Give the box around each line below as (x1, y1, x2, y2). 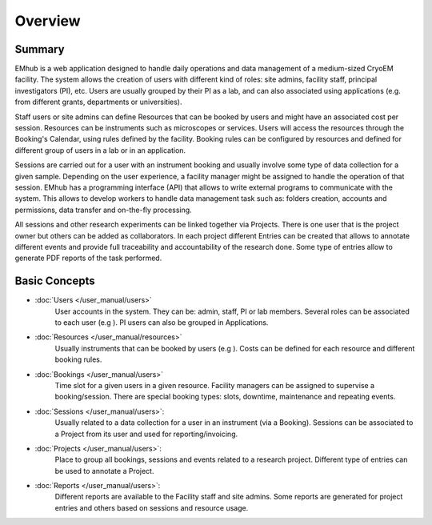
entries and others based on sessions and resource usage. (54, 503, 249, 512)
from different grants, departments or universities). (14, 97, 182, 107)
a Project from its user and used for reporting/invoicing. (54, 429, 238, 439)
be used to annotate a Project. (54, 466, 154, 475)
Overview (14, 12, 81, 30)
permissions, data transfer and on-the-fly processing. (14, 205, 192, 214)
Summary (14, 42, 65, 56)
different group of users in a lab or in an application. (14, 145, 186, 155)
